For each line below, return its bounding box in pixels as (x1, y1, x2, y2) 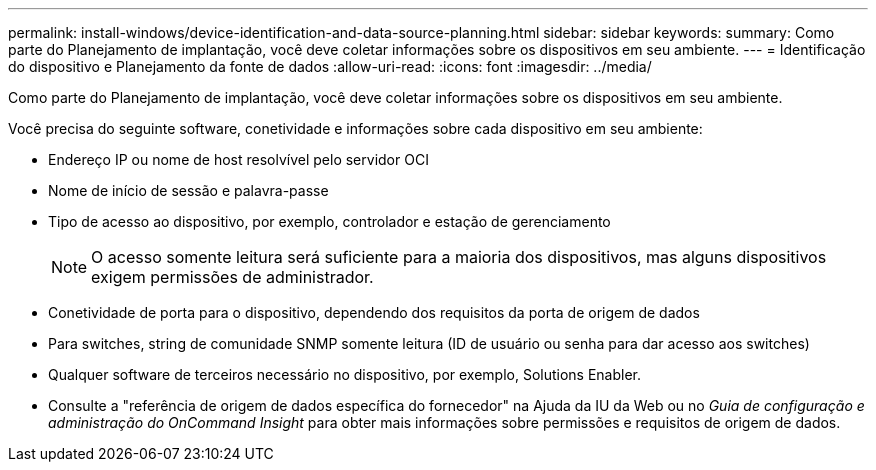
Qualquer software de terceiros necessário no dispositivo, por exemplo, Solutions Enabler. (48, 366, 642, 383)
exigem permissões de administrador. (91, 267, 374, 287)
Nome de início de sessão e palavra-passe (48, 182, 329, 199)
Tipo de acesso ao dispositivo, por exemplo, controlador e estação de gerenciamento (48, 213, 611, 230)
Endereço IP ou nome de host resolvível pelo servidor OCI (48, 151, 429, 168)
